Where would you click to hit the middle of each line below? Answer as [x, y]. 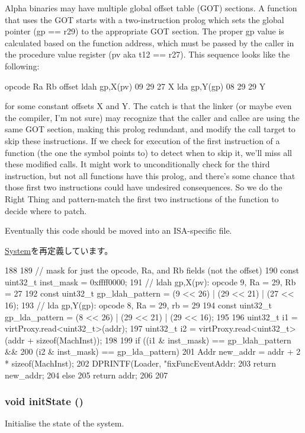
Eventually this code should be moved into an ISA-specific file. [118, 230]
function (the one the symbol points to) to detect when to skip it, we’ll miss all [148, 152]
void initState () [44, 401]
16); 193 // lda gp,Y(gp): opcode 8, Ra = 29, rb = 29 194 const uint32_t [139, 305]
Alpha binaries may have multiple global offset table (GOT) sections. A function [151, 8]
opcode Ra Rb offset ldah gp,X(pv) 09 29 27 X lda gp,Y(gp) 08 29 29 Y [135, 86]
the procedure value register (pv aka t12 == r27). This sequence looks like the [147, 54]
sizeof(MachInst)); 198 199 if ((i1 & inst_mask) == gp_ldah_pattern [164, 340]
